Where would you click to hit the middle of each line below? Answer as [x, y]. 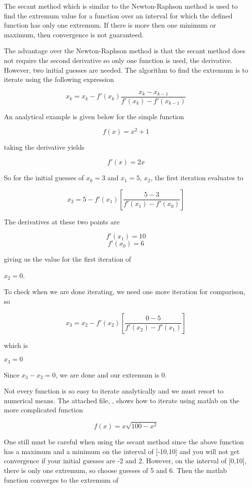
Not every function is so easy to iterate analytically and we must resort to [114, 391]
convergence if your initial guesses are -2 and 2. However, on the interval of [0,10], [125, 461]
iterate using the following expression [59, 79]
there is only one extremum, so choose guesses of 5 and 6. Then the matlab [116, 470]
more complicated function [43, 410]
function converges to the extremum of [61, 480]
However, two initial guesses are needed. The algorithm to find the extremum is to [126, 70]
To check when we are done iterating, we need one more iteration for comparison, [125, 291]
